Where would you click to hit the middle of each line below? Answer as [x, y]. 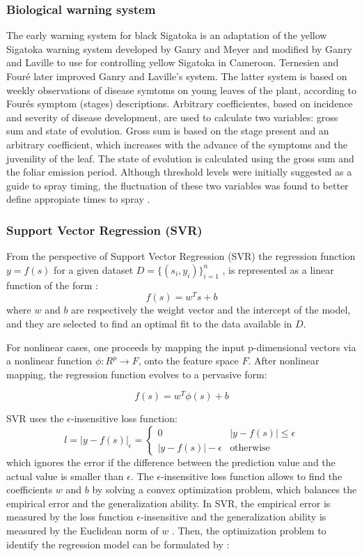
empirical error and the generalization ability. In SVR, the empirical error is [168, 503]
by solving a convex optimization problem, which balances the [225, 489]
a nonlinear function [49, 361]
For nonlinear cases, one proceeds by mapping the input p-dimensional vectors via [181, 347]
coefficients [30, 489]
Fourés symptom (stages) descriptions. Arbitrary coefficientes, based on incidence [180, 103]
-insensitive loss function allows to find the [251, 476]
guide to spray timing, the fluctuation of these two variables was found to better [178, 185]
